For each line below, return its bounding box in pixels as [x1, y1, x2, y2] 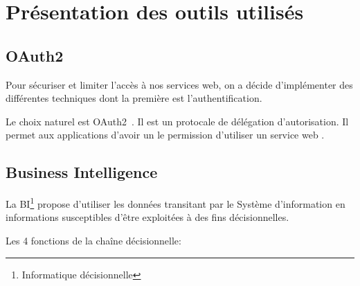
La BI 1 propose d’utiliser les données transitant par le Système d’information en [6, 195, 345, 211]
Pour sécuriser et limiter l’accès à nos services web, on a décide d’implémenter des [6, 77, 353, 91]
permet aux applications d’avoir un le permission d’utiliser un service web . [6, 127, 325, 142]
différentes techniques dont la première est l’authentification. [6, 91, 262, 105]
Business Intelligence [6, 161, 158, 183]
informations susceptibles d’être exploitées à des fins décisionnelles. [6, 210, 289, 224]
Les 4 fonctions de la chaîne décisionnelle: [6, 233, 181, 247]
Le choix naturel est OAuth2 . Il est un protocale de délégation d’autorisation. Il [6, 114, 349, 128]
